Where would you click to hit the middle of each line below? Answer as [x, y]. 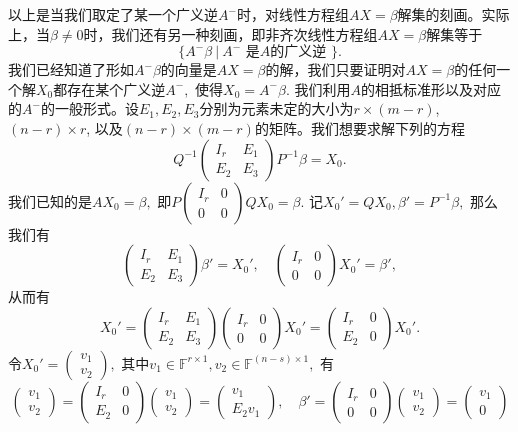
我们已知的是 [50, 200]
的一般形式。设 [89, 108]
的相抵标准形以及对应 [430, 88]
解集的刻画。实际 [453, 14]
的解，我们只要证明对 [335, 69]
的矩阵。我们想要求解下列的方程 [359, 127]
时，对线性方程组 [292, 14]
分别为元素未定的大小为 [276, 108]
